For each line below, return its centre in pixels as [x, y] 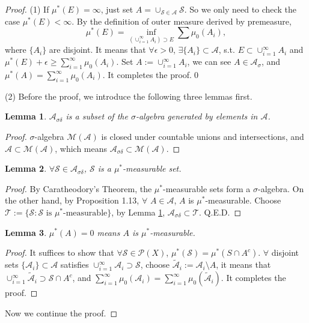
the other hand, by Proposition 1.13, [72, 200]
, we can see [209, 62]
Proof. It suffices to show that [60, 252]
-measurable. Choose [243, 200]
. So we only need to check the [240, 9]
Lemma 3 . [26, 232]
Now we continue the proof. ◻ [61, 312]
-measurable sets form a [207, 188]
